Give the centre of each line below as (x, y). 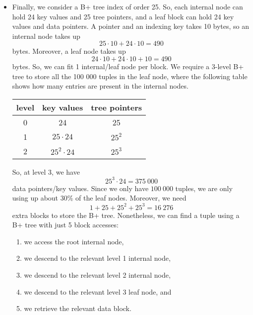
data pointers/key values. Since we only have (80, 188)
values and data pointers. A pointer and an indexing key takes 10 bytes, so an (131, 26)
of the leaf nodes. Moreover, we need (131, 198)
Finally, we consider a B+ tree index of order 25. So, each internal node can (127, 6)
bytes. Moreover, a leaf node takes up (69, 51)
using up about (35, 198)
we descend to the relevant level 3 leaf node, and (98, 291)
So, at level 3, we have (46, 171)
